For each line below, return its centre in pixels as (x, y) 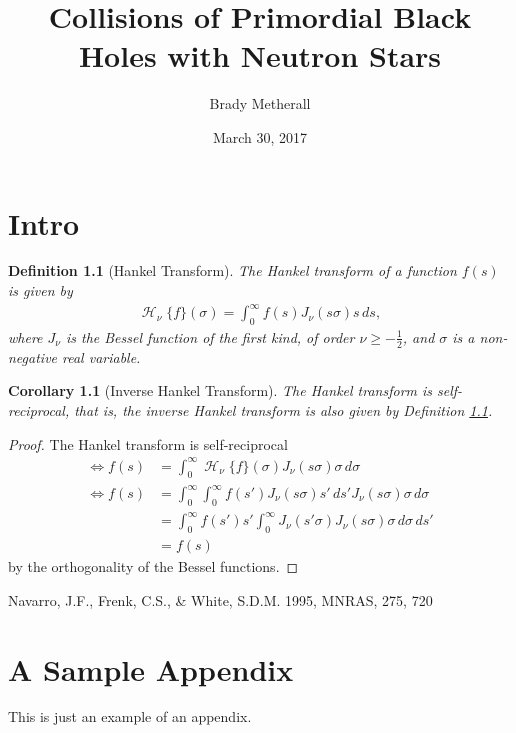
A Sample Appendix (151, 668)
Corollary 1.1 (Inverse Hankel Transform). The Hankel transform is (220, 390)
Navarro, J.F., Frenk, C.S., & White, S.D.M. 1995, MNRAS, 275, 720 (220, 599)
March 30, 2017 (260, 136)
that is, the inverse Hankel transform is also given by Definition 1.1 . (283, 409)
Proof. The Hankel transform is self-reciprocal (148, 443)
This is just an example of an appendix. (130, 716)
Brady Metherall (260, 103)
